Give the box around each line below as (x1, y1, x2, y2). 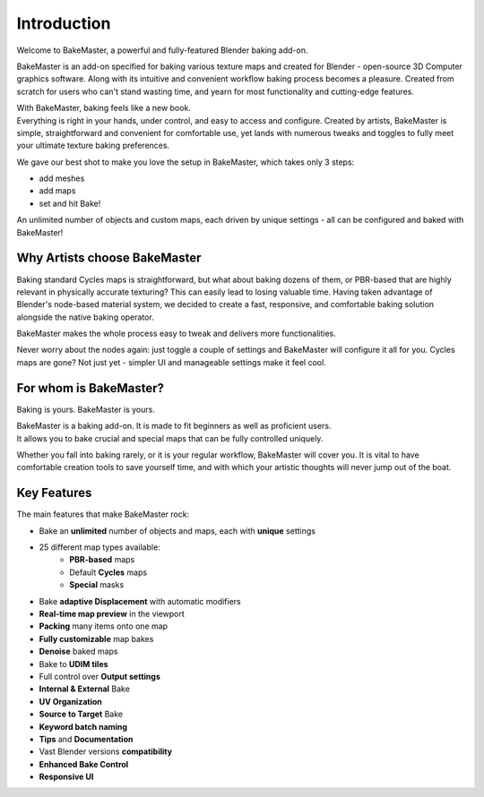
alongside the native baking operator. (16, 312, 154, 322)
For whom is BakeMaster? (16, 381, 165, 396)
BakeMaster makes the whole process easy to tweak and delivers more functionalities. (16, 328, 336, 339)
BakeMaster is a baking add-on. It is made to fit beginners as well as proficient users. (16, 421, 332, 432)
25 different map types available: (39, 542, 160, 553)
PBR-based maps (69, 554, 135, 565)
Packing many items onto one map (39, 621, 169, 631)
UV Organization (39, 696, 103, 707)
